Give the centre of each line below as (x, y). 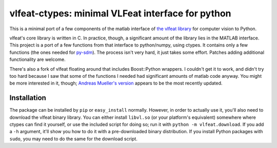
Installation (28, 98)
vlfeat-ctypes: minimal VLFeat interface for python (120, 13)
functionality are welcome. (38, 59)
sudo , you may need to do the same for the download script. (74, 139)
